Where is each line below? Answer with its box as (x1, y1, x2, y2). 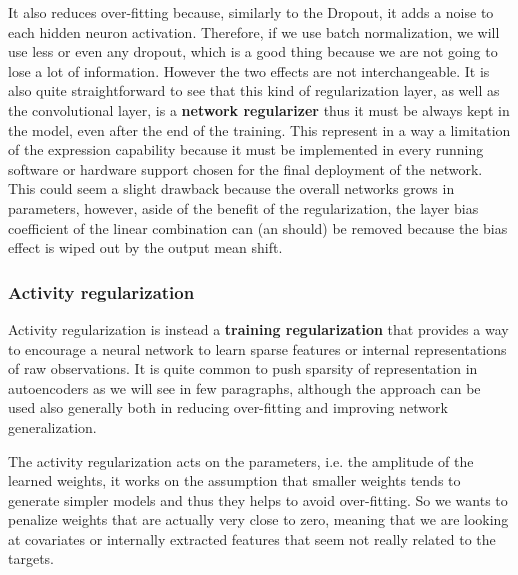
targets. (8, 548, 55, 569)
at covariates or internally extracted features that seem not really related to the (8, 528, 496, 549)
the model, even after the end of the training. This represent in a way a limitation (8, 119, 511, 140)
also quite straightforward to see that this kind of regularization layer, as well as (8, 80, 500, 101)
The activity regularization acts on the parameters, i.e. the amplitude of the (8, 450, 474, 471)
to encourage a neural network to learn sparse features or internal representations (8, 338, 507, 359)
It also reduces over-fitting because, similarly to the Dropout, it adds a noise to (8, 2, 494, 22)
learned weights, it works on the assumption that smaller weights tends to (8, 470, 461, 491)
